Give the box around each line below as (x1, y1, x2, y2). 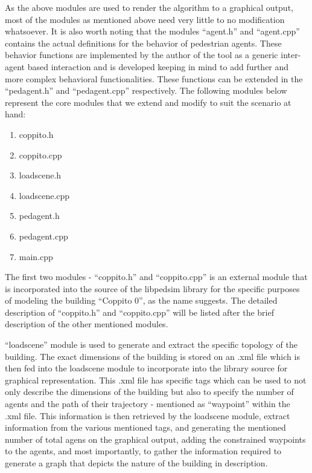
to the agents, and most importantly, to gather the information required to (5, 445, 282, 457)
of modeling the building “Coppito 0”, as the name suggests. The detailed (5, 294, 278, 307)
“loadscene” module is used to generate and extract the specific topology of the (5, 338, 298, 351)
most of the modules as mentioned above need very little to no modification (5, 13, 285, 25)
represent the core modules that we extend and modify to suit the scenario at (5, 96, 291, 108)
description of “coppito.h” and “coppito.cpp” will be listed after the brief (5, 305, 274, 318)
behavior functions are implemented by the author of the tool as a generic (5, 48, 278, 61)
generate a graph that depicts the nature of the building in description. (5, 457, 268, 469)
